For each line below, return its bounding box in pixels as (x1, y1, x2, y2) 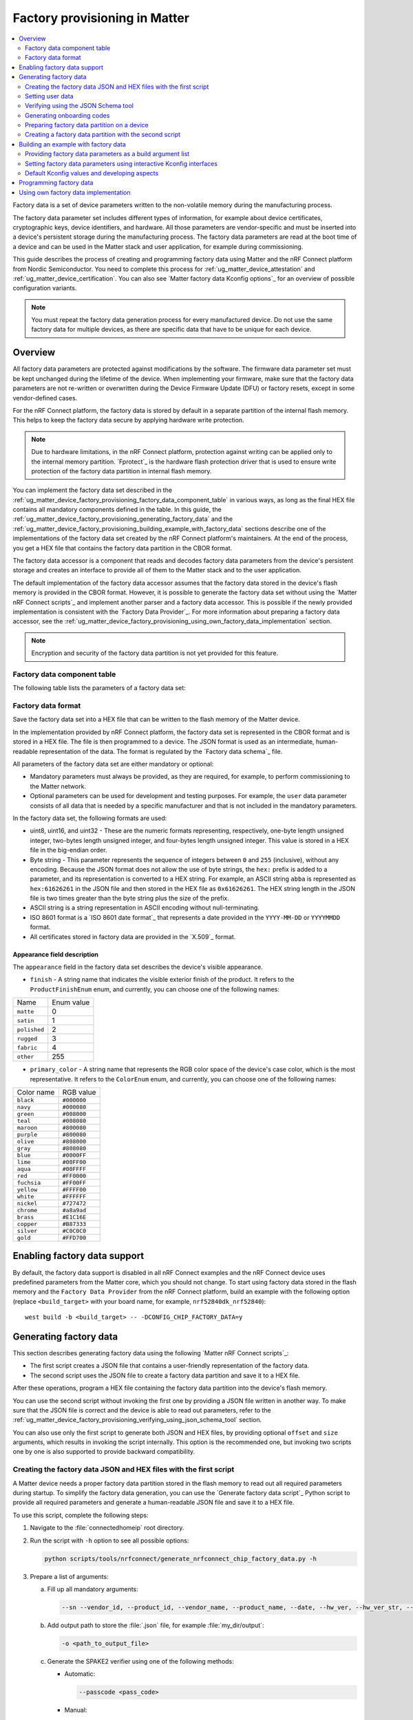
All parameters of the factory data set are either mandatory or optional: (12, 760, 214, 768)
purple (17, 1130, 38, 1138)
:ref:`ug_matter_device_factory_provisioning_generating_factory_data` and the (12, 515, 233, 523)
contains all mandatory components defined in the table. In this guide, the (12, 506, 222, 514)
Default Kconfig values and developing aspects (25, 169, 159, 178)
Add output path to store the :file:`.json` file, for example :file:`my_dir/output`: (47, 1621, 264, 1629)
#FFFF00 (62, 1185, 87, 1193)
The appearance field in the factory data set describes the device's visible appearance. (12, 963, 263, 971)
